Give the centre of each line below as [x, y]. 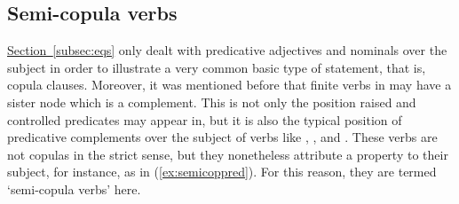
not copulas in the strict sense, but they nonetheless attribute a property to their [228, 154]
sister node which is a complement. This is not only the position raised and [212, 102]
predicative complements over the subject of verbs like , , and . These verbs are [222, 137]
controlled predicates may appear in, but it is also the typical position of [205, 119]
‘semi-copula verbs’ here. [74, 188]
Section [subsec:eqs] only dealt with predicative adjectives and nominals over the [227, 50]
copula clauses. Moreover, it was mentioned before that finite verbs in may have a [229, 85]
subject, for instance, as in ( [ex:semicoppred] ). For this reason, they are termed [222, 172]
